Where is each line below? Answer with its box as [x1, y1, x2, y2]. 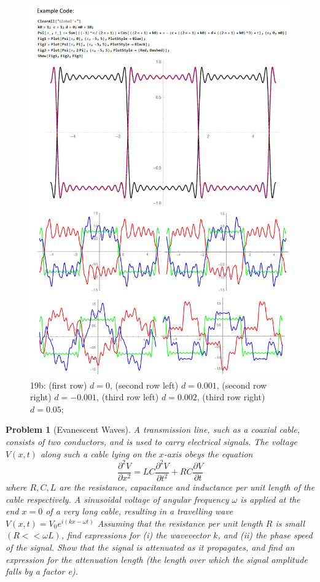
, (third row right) [197, 390, 265, 403]
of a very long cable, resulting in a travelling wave [45, 505, 233, 518]
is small [275, 516, 305, 529]
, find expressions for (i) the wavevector [61, 529, 211, 541]
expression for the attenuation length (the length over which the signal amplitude [6, 553, 308, 565]
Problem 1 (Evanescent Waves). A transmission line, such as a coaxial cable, [6, 423, 300, 436]
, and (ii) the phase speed [217, 529, 313, 541]
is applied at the [240, 492, 300, 505]
